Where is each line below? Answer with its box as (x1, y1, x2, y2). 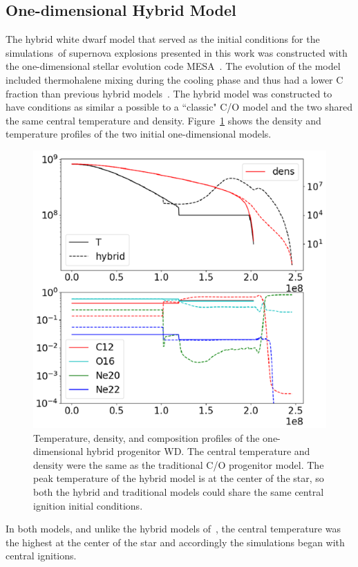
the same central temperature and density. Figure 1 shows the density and (6, 113, 321, 127)
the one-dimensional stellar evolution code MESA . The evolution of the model (6, 59, 341, 73)
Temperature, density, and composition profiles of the (33, 430, 260, 445)
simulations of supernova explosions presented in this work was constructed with (6, 45, 348, 59)
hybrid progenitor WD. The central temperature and (86, 444, 310, 458)
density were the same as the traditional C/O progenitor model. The (33, 457, 324, 472)
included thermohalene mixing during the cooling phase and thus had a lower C (6, 72, 343, 86)
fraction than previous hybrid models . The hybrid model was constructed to (6, 86, 332, 100)
